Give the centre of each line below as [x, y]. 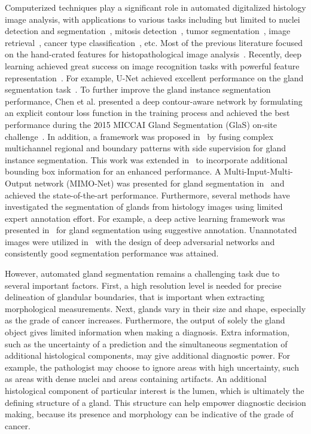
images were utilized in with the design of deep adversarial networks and [140, 241]
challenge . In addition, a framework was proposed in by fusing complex [139, 136]
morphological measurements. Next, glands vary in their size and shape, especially [155, 308]
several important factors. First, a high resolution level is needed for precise [143, 285]
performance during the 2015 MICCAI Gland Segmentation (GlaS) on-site [141, 124]
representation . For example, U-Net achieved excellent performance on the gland [154, 77]
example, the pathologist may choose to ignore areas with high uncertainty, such [152, 367]
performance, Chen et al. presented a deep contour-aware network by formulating [154, 101]
